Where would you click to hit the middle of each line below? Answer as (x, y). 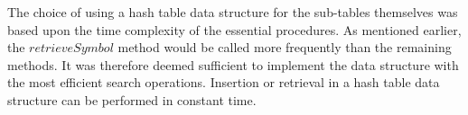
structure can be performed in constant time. (132, 99)
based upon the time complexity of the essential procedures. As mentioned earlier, (234, 29)
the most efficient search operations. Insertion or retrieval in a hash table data (224, 82)
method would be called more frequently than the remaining (285, 47)
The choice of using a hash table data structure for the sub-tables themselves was (233, 12)
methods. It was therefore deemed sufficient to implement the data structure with (233, 64)
